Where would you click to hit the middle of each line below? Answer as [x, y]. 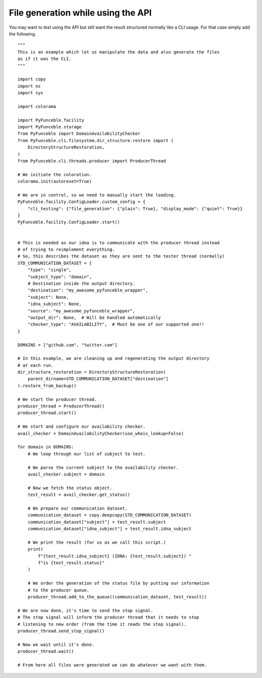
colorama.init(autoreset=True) [55, 182]
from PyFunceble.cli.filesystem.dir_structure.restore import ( [96, 140]
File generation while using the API [80, 13]
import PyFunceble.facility [51, 120]
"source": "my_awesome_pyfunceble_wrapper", [81, 311]
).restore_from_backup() [47, 385]
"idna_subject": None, [55, 304]
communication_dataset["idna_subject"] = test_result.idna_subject [109, 529]
